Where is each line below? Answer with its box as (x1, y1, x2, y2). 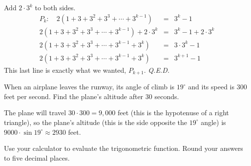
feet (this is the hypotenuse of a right (117, 107, 229, 118)
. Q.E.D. (144, 64, 170, 75)
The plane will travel (4, 107, 66, 118)
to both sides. (35, 2, 76, 12)
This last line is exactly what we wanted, (4, 64, 126, 75)
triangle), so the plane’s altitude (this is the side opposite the (4, 117, 188, 127)
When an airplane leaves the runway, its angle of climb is (4, 82, 175, 92)
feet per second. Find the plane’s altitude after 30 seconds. (4, 91, 179, 101)
